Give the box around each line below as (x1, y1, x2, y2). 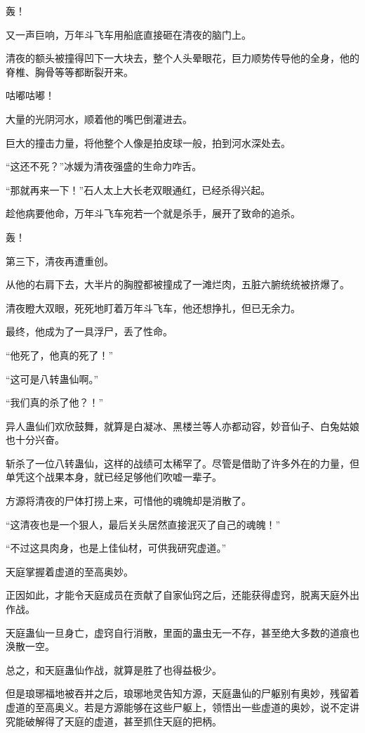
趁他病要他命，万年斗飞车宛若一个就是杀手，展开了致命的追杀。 (6, 206, 300, 221)
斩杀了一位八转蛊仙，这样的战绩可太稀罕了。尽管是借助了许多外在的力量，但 (6, 455, 359, 470)
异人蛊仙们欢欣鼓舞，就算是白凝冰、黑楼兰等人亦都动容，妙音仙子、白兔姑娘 (6, 418, 359, 433)
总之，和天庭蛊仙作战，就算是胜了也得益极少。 (6, 662, 222, 677)
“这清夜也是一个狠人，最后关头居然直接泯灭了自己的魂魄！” (6, 517, 281, 531)
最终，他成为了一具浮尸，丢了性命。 (6, 324, 173, 339)
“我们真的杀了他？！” (6, 395, 104, 410)
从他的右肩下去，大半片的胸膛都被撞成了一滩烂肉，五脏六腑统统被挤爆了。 (6, 277, 350, 292)
